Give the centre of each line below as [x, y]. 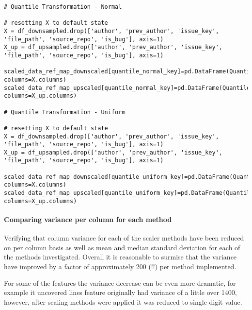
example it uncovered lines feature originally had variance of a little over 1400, [120, 292]
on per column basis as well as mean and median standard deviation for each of [122, 247]
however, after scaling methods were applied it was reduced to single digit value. [123, 301]
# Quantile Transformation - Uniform [65, 112]
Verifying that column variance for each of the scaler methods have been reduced [124, 238]
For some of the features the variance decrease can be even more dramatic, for [120, 283]
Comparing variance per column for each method [88, 219]
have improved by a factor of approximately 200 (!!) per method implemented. [120, 266]
